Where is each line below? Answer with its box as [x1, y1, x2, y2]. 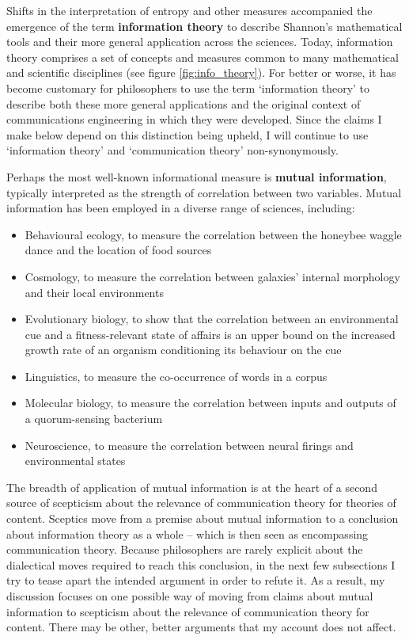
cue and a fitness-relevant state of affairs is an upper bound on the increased [25, 326, 396, 342]
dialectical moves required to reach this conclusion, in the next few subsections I [6, 556, 396, 573]
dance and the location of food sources [25, 242, 212, 258]
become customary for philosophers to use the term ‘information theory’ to [6, 79, 370, 96]
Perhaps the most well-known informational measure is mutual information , [6, 168, 387, 185]
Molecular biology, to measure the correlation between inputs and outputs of [25, 394, 396, 411]
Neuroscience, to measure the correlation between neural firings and [25, 436, 354, 453]
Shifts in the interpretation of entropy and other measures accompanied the [6, 2, 373, 18]
